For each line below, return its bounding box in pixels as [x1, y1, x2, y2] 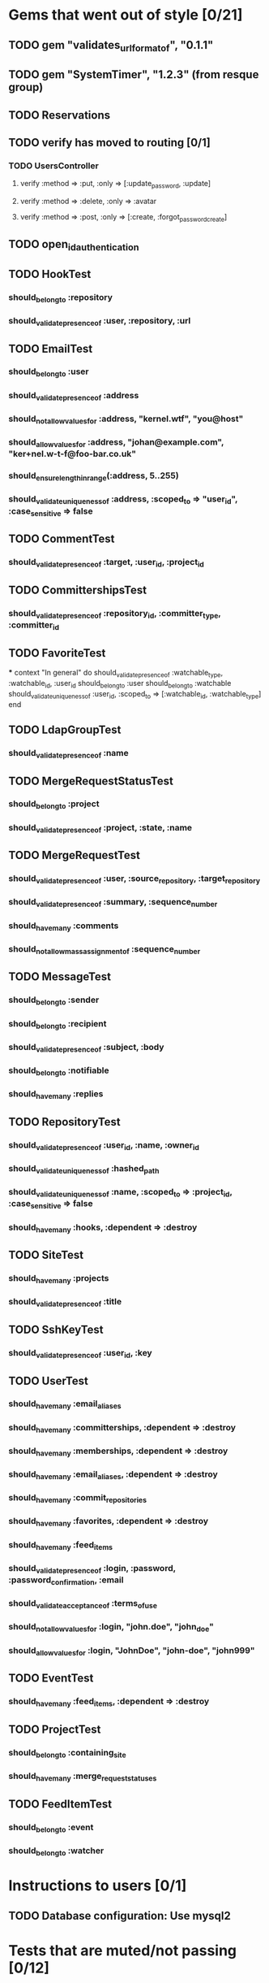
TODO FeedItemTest [8, 1797, 113, 1811]
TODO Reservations [8, 108, 111, 122]
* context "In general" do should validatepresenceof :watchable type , [8, 668, 224, 679]
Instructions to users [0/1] [8, 1877, 187, 1895]
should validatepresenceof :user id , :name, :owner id [8, 1139, 200, 1152]
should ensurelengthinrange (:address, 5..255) [8, 470, 180, 483]
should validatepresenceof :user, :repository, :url [8, 315, 191, 328]
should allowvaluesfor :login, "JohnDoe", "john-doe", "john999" [8, 1644, 255, 1657]
